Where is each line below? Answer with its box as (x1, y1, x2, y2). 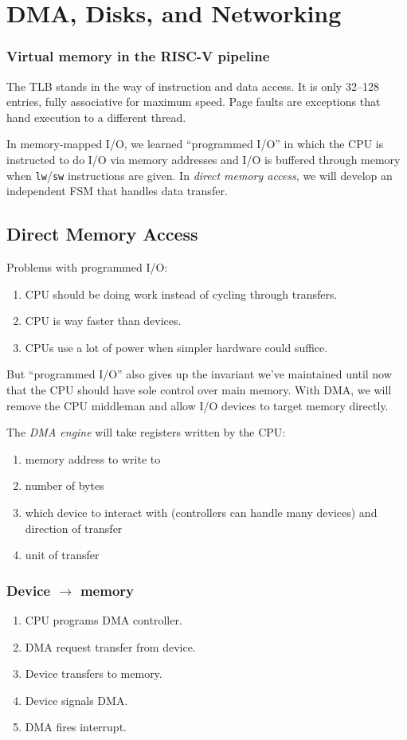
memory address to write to (25, 450, 161, 467)
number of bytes (25, 477, 104, 494)
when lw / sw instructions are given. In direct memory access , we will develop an (6, 166, 393, 183)
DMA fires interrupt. (25, 718, 127, 735)
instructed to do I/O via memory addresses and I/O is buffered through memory (6, 151, 401, 167)
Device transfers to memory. (25, 665, 162, 682)
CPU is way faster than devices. (25, 312, 182, 329)
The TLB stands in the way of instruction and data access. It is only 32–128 (6, 77, 379, 94)
